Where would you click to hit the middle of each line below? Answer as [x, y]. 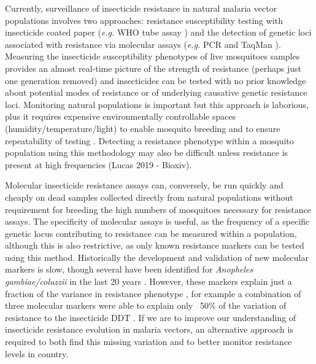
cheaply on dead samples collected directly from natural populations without [149, 197]
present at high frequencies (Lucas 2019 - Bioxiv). [98, 164]
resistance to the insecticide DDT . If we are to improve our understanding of [151, 317]
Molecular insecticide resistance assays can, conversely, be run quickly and [144, 185]
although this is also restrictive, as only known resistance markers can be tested [155, 245]
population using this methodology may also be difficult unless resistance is [147, 153]
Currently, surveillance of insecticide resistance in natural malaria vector [141, 8]
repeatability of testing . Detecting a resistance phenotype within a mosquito [149, 140]
